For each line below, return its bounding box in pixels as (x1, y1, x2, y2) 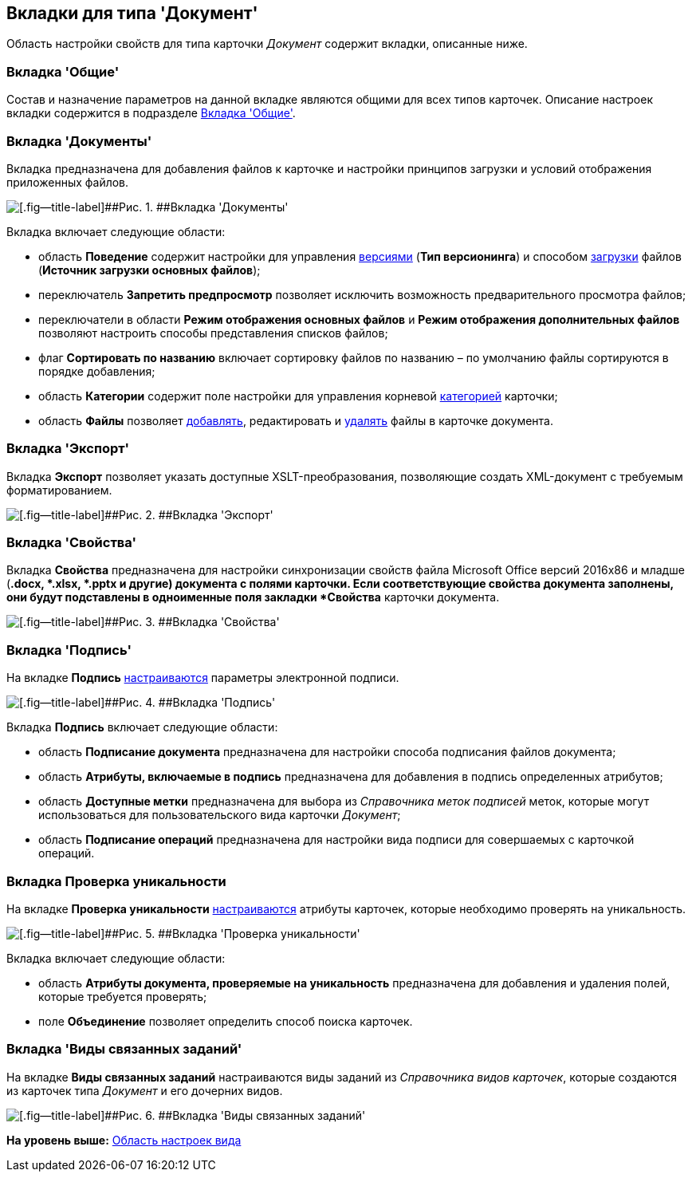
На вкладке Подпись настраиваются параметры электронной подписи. (6, 671, 399, 685)
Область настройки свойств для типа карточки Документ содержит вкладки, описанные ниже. (6, 37, 528, 51)
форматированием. (6, 483, 112, 497)
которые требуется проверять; (38, 989, 207, 1003)
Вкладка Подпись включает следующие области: (6, 720, 278, 735)
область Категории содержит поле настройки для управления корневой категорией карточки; (38, 388, 558, 403)
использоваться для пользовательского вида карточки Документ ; (38, 808, 401, 822)
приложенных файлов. (6, 175, 129, 189)
